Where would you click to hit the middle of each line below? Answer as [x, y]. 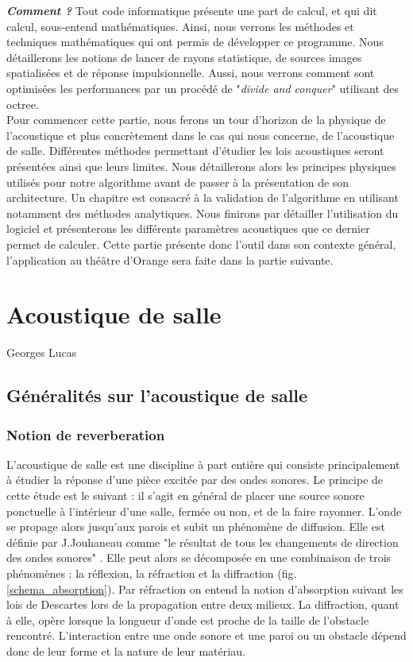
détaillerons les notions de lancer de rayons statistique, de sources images [184, 57]
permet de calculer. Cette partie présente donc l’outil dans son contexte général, [201, 244]
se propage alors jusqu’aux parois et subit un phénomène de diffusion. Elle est [196, 527]
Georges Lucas [42, 352]
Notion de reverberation [86, 434]
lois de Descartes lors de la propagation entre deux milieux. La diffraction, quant [203, 604]
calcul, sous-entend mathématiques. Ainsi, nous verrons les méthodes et [180, 26]
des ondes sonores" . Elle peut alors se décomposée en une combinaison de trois [199, 557]
